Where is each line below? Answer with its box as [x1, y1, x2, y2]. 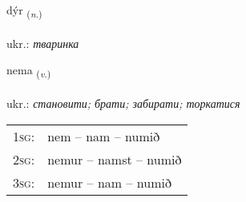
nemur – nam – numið [47, 172, 171, 192]
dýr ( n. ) [6, 2, 42, 20]
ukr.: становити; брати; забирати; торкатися [6, 95, 240, 112]
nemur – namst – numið [47, 149, 182, 168]
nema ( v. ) [6, 61, 51, 81]
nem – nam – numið [47, 126, 160, 145]
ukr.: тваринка [6, 34, 79, 51]
